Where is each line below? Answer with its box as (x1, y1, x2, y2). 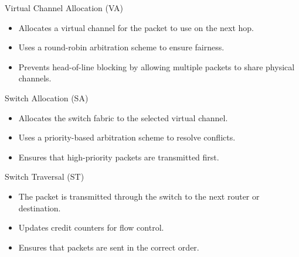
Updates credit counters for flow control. (18, 221, 164, 234)
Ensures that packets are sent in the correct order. (18, 241, 199, 253)
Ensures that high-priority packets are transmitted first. (18, 150, 219, 163)
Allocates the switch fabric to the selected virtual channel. (18, 111, 228, 124)
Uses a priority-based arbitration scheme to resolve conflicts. (18, 131, 236, 143)
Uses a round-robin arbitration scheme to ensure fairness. (18, 41, 225, 53)
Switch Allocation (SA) (5, 91, 89, 104)
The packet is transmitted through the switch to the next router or (18, 190, 260, 202)
